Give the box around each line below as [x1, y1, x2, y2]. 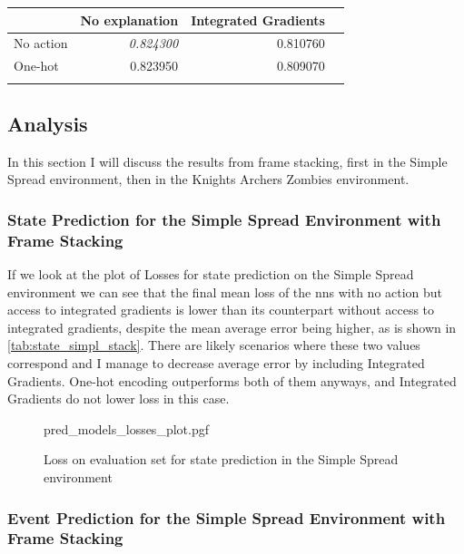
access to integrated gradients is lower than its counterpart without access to [7, 300, 435, 319]
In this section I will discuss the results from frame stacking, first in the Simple [7, 151, 448, 170]
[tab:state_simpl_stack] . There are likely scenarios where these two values [7, 335, 420, 355]
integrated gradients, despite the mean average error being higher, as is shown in [7, 317, 457, 336]
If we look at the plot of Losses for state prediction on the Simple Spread [7, 265, 414, 284]
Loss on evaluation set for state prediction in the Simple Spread [44, 450, 399, 469]
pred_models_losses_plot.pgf [44, 419, 209, 438]
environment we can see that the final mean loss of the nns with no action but [7, 282, 443, 301]
